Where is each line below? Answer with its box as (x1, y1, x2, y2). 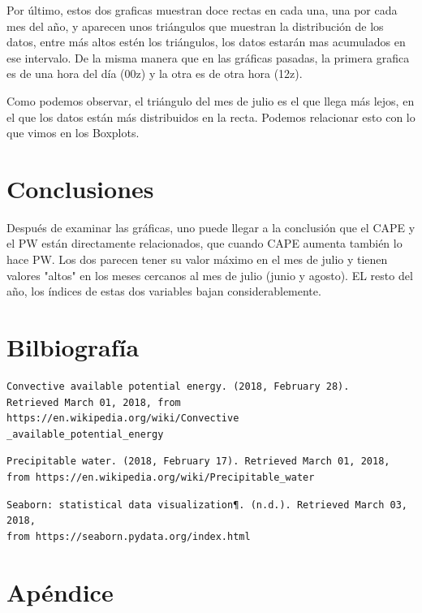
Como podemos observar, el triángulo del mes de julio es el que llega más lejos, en (6, 92, 415, 109)
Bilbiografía (6, 330, 140, 364)
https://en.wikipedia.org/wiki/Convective (6, 412, 239, 425)
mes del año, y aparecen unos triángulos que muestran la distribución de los (6, 17, 384, 34)
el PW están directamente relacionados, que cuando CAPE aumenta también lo (6, 235, 403, 252)
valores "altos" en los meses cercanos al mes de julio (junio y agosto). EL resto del (6, 266, 413, 283)
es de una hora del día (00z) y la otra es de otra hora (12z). (6, 65, 303, 82)
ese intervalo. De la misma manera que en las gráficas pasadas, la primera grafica (6, 49, 410, 66)
